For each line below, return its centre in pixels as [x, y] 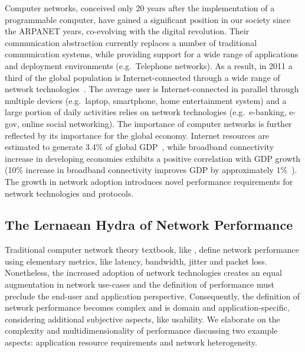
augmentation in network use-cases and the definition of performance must [140, 284]
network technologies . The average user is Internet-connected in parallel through [152, 89]
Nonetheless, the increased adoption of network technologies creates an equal [143, 273]
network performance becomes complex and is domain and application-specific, [147, 307]
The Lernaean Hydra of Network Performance [149, 225]
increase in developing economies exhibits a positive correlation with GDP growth [153, 158]
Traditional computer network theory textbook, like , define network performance [152, 250]
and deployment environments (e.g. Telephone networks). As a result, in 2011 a [149, 65]
